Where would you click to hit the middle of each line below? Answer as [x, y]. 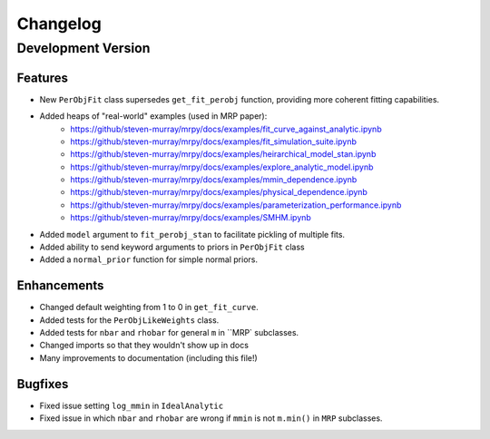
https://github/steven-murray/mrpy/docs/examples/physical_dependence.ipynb [219, 192]
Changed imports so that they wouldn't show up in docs [144, 346]
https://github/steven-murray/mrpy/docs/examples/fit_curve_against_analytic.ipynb [226, 129]
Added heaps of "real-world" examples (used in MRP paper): [153, 116]
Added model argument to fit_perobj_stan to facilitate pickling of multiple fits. [192, 234]
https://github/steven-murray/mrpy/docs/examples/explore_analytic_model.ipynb [222, 167]
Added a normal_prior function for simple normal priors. [149, 259]
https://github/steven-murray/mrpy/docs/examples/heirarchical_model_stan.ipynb [223, 154]
